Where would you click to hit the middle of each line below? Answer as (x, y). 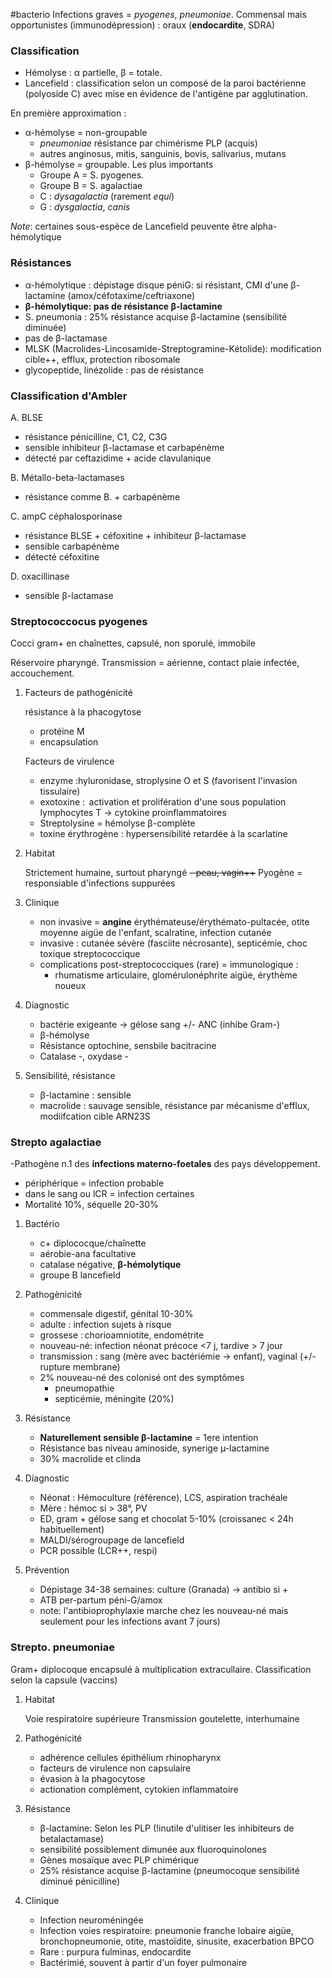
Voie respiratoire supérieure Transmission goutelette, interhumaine (162, 1718)
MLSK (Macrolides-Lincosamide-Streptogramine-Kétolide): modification (173, 348)
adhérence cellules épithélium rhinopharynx (130, 1757)
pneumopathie (84, 1388)
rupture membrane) (80, 1367)
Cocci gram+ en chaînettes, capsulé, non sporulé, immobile (133, 643)
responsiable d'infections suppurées (100, 883)
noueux (70, 986)
